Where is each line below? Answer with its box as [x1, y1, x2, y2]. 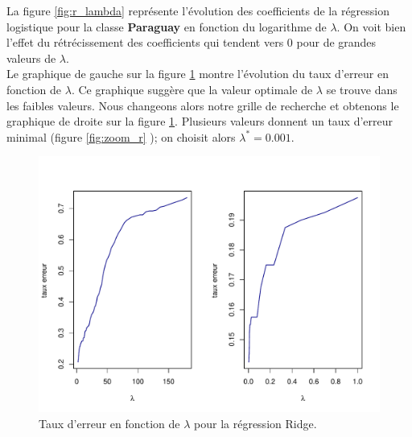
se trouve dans [326, 80, 398, 97]
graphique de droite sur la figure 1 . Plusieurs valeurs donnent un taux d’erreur [6, 113, 393, 130]
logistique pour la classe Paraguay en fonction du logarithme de [6, 18, 327, 35]
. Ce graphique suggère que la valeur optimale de [71, 80, 313, 97]
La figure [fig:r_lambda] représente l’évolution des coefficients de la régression [6, 2, 390, 19]
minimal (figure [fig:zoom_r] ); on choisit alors [6, 128, 236, 145]
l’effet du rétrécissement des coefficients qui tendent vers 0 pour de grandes [6, 34, 377, 51]
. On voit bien [336, 18, 406, 35]
